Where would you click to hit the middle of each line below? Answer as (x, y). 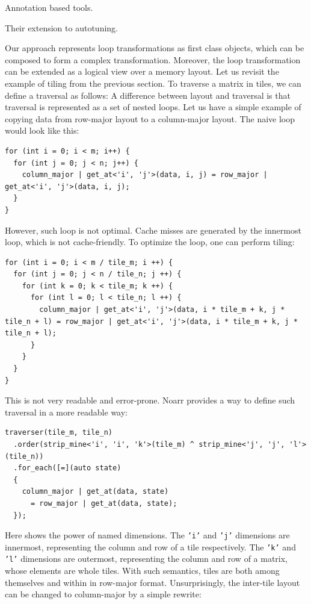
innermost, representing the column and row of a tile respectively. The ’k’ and (150, 546)
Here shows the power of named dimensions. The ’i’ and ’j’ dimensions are (147, 535)
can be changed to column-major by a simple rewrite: (103, 594)
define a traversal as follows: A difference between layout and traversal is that (148, 95)
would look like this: (42, 130)
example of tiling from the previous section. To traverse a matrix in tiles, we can (153, 83)
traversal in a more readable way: (66, 412)
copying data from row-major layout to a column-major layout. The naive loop (150, 118)
